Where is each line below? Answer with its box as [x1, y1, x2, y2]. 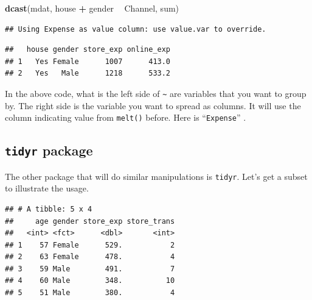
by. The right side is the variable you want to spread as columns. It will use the [5, 99, 301, 112]
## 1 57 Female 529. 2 [5, 240, 175, 249]
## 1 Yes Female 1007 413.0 [5, 57, 171, 66]
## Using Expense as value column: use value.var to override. [5, 24, 266, 34]
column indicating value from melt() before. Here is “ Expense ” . [5, 111, 246, 124]
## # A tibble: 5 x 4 [5, 204, 92, 213]
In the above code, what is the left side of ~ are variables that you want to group [5, 87, 307, 99]
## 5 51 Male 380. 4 [5, 288, 175, 298]
